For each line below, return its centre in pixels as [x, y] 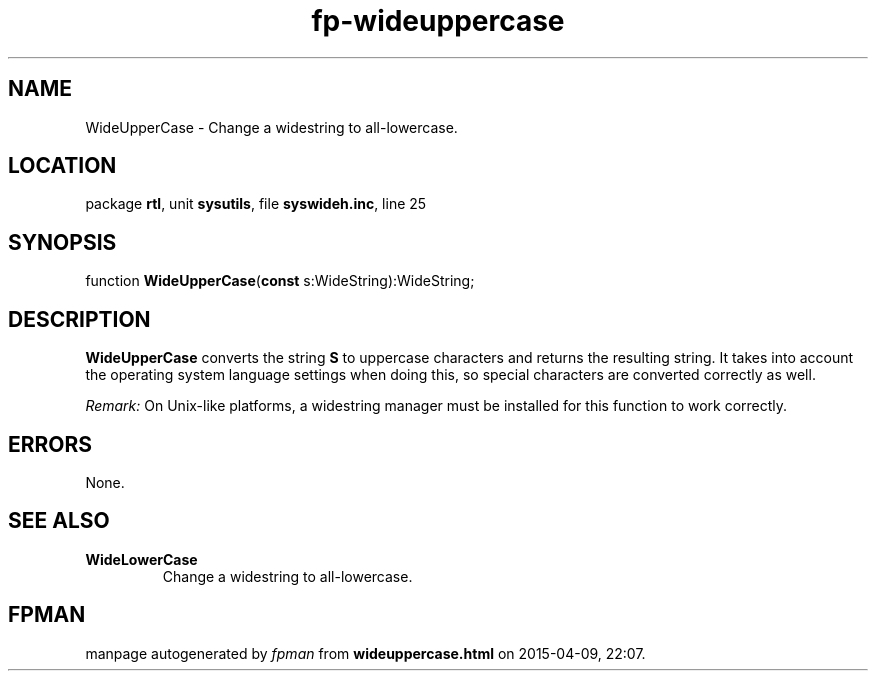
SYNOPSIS [62, 242]
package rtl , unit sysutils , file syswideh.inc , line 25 [256, 204]
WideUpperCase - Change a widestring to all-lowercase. [271, 127]
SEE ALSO [59, 521]
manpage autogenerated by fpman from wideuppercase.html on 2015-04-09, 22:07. [365, 653]
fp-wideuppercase [438, 21]
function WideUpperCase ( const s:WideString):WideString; [280, 281]
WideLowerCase [141, 559]
